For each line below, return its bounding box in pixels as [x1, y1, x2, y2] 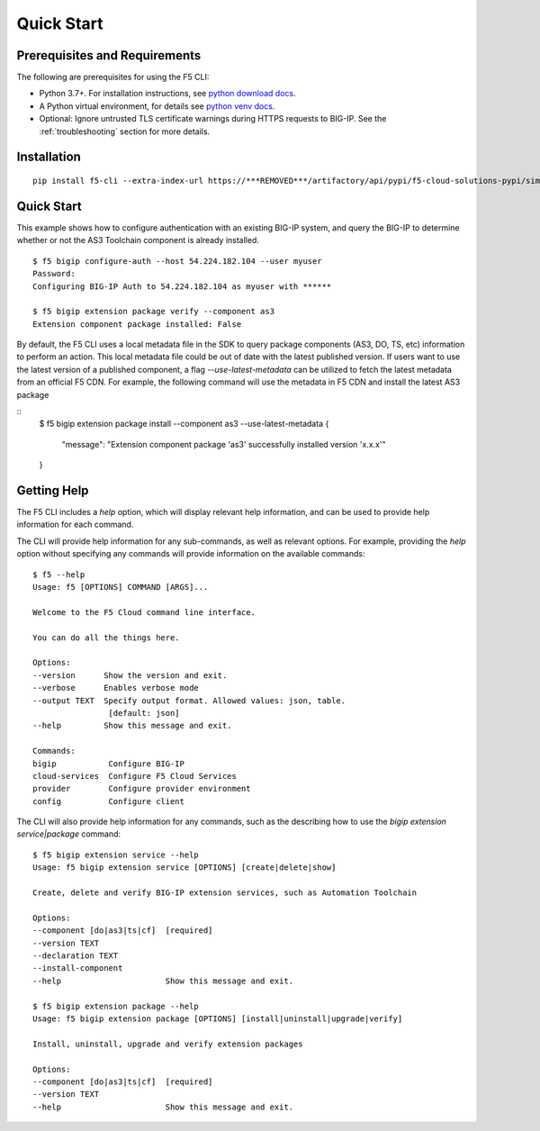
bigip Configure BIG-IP [32, 758, 184, 769]
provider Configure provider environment [32, 783, 251, 794]
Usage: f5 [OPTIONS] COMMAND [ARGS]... [32, 582, 209, 593]
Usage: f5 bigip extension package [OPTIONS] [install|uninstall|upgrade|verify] [32, 1013, 403, 1024]
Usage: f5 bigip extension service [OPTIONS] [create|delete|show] [32, 863, 337, 873]
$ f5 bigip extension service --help [32, 849, 200, 860]
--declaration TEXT [32, 950, 119, 961]
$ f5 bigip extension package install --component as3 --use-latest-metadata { [39, 419, 329, 430]
